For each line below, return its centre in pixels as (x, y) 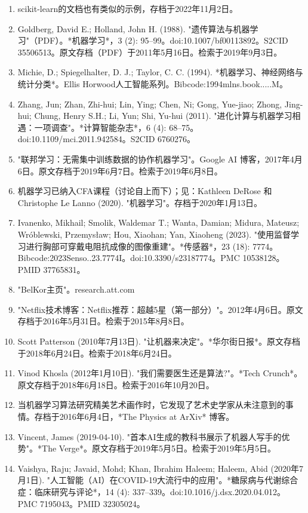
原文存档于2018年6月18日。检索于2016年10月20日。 (116, 384)
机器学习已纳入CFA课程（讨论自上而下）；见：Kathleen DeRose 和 (145, 191)
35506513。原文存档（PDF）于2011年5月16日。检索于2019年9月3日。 (150, 52)
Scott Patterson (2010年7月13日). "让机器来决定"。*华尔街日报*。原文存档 (159, 341)
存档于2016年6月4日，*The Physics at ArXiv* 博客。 (134, 417)
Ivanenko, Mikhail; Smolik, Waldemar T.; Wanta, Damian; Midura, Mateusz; (158, 222)
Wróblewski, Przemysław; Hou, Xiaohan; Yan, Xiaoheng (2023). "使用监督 (154, 234)
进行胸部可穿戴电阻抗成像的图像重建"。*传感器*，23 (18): (138, 246)
